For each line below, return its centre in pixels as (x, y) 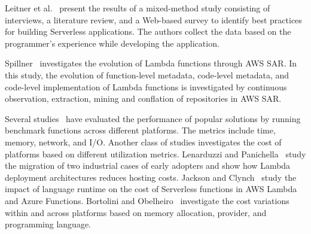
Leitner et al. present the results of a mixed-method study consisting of (138, 8)
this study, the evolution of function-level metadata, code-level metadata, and (147, 75)
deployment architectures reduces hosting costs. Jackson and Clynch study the (151, 177)
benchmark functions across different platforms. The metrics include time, (140, 130)
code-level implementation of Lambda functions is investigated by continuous (146, 86)
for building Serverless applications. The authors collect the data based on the (148, 31)
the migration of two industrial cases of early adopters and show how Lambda (148, 165)
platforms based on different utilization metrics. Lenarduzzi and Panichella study (155, 154)
